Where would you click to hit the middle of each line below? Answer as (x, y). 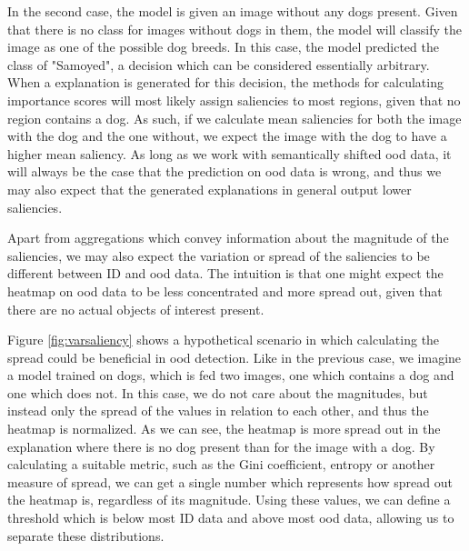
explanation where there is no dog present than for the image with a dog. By (221, 446)
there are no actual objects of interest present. (136, 309)
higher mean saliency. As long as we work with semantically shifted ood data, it (230, 153)
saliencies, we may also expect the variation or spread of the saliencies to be (219, 255)
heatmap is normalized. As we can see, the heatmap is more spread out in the (224, 429)
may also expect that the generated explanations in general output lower (210, 189)
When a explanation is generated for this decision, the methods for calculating (225, 82)
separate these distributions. (86, 535)
